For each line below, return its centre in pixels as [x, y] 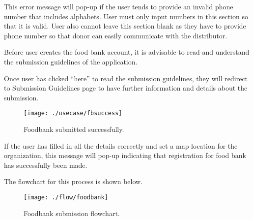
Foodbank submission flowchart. [72, 213]
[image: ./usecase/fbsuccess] [73, 113]
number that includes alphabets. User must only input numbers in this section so [126, 16]
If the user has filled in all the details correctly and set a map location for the [121, 145]
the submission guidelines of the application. [71, 61]
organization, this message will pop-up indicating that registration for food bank [125, 155]
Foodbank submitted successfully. [74, 129]
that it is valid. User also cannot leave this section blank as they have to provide [125, 26]
